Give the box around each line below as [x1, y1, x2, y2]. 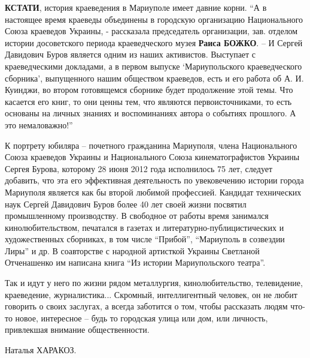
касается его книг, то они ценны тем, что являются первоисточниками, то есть [5, 95, 292, 107]
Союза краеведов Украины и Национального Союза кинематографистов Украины [5, 151, 300, 163]
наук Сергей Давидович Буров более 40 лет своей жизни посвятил [5, 197, 247, 210]
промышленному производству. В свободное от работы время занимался [5, 209, 269, 222]
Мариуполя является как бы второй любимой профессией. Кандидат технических [5, 185, 302, 198]
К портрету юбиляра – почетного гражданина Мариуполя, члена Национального [5, 139, 297, 151]
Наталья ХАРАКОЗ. [5, 344, 77, 356]
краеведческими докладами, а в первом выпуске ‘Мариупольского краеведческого [5, 59, 302, 72]
